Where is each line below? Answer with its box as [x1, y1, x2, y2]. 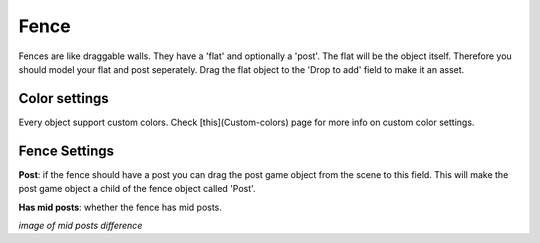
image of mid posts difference [18, 219, 143, 231]
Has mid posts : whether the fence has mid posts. [18, 201, 222, 213]
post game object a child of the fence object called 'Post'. [18, 183, 256, 195]
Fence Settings [18, 142, 115, 159]
